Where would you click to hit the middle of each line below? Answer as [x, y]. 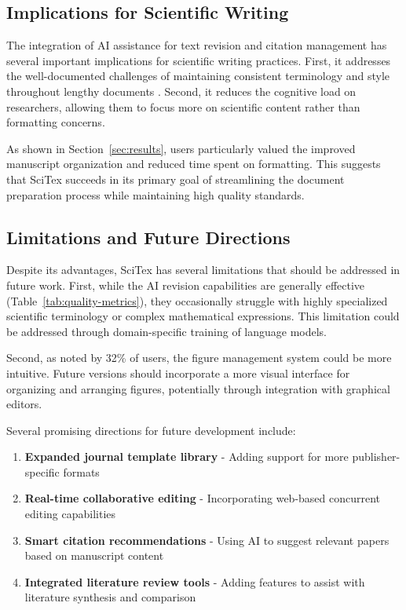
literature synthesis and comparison [110, 597]
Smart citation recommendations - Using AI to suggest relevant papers [207, 540]
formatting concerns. [56, 122]
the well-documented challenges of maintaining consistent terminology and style [198, 76]
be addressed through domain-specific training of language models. [167, 331]
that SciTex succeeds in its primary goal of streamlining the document [176, 179]
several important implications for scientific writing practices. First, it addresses [199, 60]
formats [81, 471]
